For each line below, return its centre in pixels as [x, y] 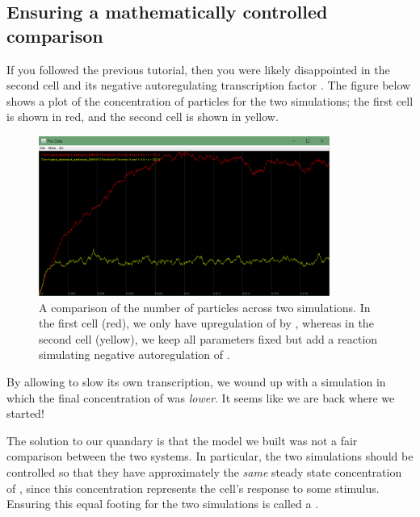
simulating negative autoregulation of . [134, 354]
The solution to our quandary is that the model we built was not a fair [182, 440]
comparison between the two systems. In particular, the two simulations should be [210, 456]
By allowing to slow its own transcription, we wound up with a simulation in [196, 382]
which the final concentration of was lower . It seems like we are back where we [201, 397]
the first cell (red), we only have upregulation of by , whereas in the [206, 323]
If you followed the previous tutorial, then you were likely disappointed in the [198, 69]
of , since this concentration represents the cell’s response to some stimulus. [193, 488]
